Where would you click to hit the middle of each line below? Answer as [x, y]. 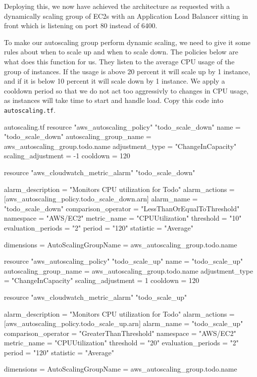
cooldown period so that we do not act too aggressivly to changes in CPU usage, [126, 90]
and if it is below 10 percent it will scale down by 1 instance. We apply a [115, 81]
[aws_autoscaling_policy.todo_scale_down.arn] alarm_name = [101, 199]
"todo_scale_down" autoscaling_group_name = [78, 136]
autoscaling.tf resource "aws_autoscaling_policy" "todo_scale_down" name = [122, 126]
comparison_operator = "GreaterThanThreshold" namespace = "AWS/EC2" [120, 333]
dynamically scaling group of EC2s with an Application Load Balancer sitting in [126, 16]
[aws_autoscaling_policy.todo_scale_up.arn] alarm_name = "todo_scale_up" [124, 323]
